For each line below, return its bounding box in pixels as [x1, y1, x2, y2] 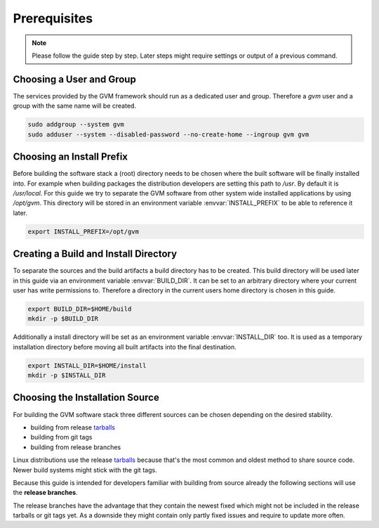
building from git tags [30, 433, 93, 442]
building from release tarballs [30, 423, 116, 432]
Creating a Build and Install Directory [13, 248, 178, 260]
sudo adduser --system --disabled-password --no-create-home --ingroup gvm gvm [27, 130, 310, 139]
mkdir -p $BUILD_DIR [27, 315, 98, 323]
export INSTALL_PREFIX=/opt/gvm [27, 227, 140, 236]
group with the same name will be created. [13, 102, 137, 110]
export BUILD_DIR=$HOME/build [27, 304, 132, 313]
